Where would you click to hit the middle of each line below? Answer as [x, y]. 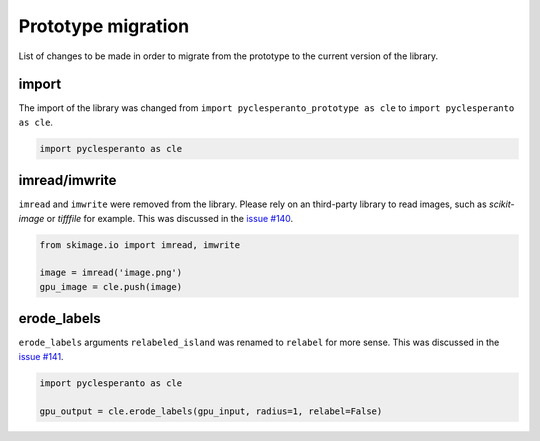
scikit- [501, 204]
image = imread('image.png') [111, 273]
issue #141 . [41, 356]
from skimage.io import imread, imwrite [139, 244]
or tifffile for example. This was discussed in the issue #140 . [170, 218]
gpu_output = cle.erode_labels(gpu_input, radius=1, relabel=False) [211, 411]
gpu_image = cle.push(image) [111, 286]
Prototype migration [104, 26]
